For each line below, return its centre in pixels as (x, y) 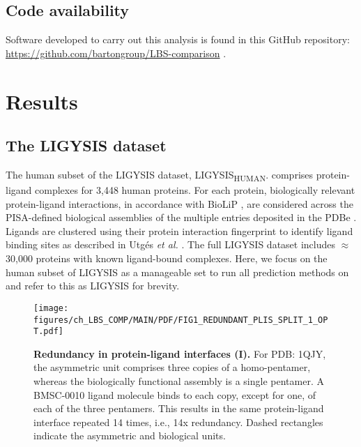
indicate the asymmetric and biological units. (130, 435)
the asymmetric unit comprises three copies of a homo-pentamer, (172, 367)
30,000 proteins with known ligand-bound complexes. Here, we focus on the (167, 258)
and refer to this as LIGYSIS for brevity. (93, 286)
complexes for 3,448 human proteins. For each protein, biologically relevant (195, 190)
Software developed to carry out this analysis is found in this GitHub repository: (178, 39)
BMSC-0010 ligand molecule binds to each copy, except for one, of (175, 394)
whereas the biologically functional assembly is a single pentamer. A (179, 381)
